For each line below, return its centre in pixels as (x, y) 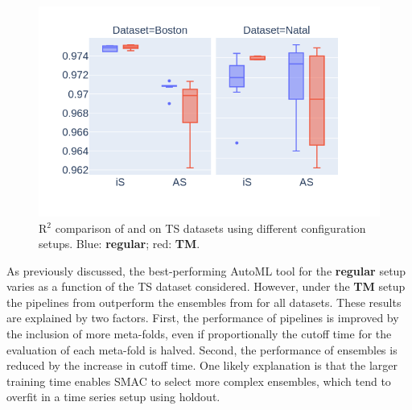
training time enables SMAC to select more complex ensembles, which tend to (199, 381)
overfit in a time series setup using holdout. (113, 397)
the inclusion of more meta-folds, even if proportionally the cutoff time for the (199, 334)
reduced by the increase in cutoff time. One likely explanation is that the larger (202, 365)
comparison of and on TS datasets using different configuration (210, 228)
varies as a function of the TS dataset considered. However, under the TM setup (206, 286)
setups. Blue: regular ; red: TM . (119, 244)
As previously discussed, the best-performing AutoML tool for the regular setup (206, 270)
